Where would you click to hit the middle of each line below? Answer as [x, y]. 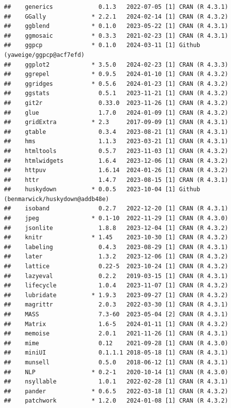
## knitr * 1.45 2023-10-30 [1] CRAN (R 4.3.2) [116, 238]
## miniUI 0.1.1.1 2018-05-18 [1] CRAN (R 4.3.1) [116, 353]
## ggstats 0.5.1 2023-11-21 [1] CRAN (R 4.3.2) [116, 93]
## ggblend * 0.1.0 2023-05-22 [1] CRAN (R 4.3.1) [116, 26]
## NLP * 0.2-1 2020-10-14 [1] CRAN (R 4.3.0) [116, 372]
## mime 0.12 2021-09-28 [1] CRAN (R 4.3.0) [116, 343]
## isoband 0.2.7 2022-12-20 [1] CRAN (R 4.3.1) [116, 209]
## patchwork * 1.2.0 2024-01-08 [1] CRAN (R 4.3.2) [116, 401]
